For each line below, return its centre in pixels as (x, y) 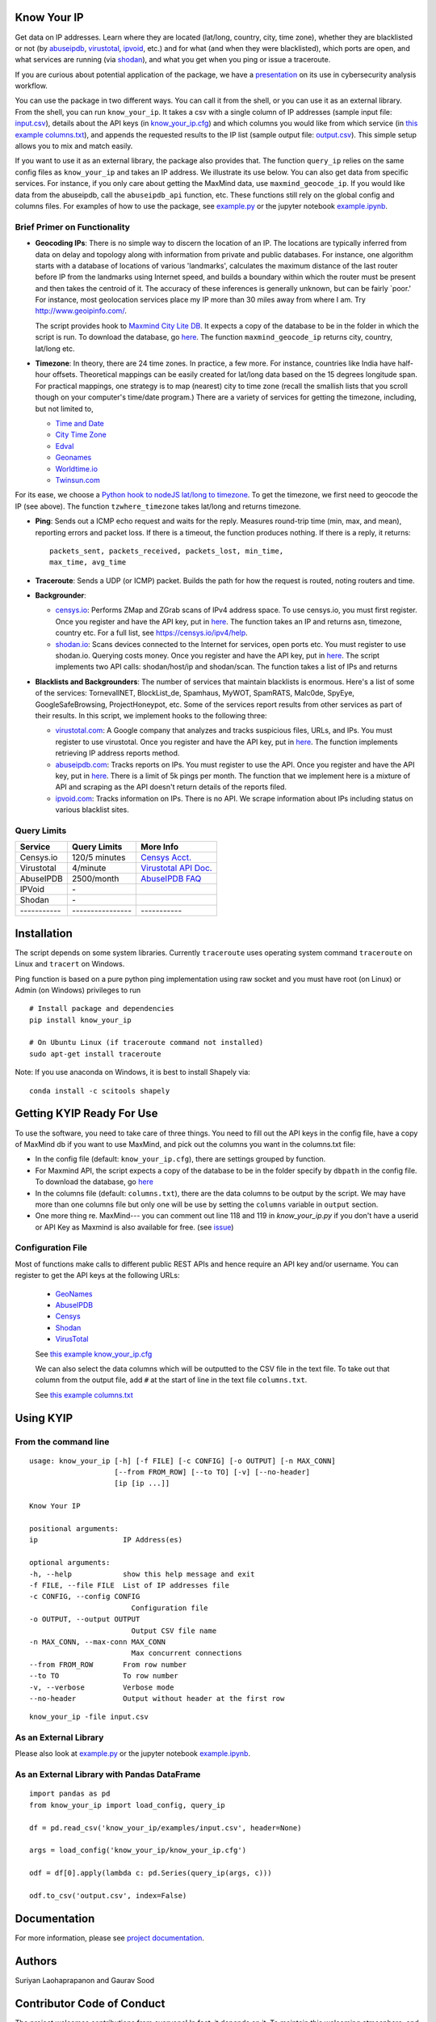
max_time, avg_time (88, 563)
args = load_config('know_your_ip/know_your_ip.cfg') (138, 1851)
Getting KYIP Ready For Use (86, 1113)
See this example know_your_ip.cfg (94, 1354)
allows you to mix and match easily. (74, 146)
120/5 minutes (99, 857)
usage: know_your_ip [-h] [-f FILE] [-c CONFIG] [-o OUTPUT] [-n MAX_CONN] (182, 1461)
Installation (44, 933)
